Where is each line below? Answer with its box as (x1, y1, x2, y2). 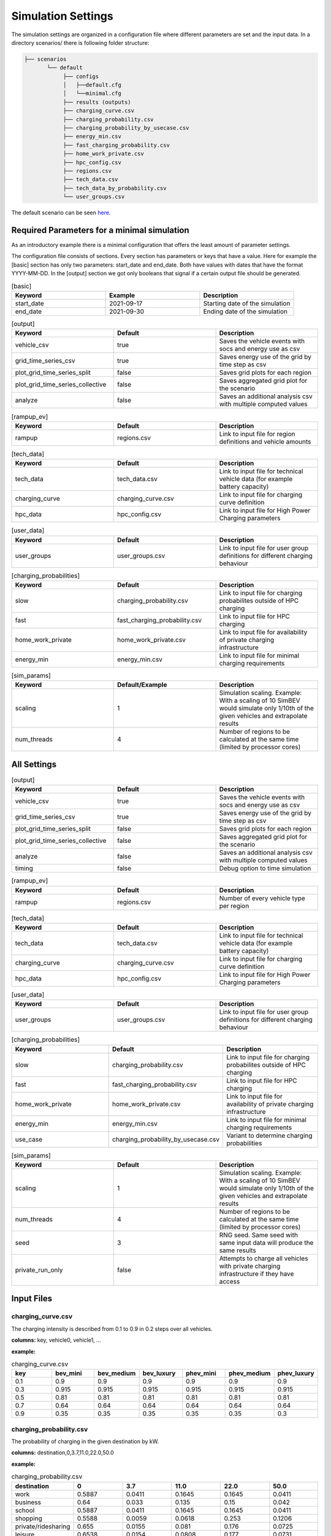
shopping (15, 1514, 42, 1522)
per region (219, 901, 249, 910)
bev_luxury (142, 1369, 176, 1377)
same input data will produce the (219, 1239, 314, 1247)
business (15, 1498, 41, 1507)
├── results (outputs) (63, 98, 131, 106)
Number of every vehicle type (219, 894, 306, 903)
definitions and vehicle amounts (219, 437, 311, 445)
